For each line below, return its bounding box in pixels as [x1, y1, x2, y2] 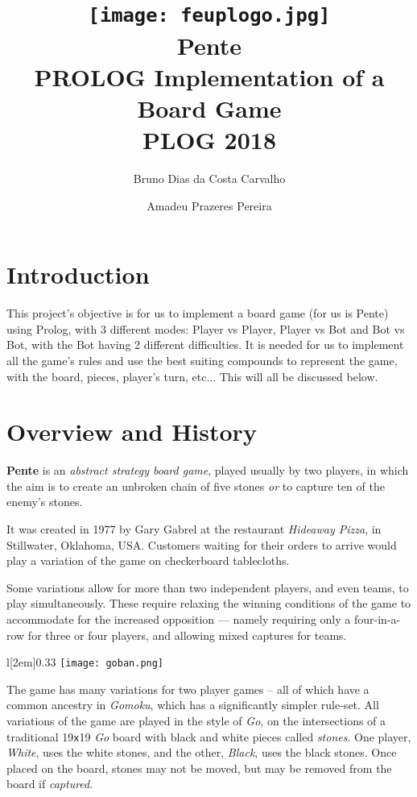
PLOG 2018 [142, 123, 276, 156]
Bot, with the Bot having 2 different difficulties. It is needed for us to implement [6, 336, 404, 353]
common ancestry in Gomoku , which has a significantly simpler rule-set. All [6, 696, 379, 713]
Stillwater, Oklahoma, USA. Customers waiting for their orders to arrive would [6, 536, 397, 553]
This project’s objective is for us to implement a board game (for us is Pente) [6, 305, 389, 322]
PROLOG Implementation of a [34, 60, 385, 93]
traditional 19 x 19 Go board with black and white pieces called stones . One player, [6, 728, 411, 745]
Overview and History [6, 415, 257, 448]
